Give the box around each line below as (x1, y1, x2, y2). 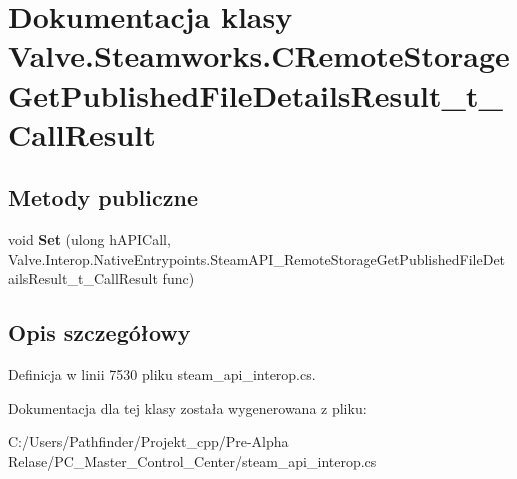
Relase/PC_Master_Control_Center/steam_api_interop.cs (8, 450, 377, 471)
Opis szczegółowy (8, 317, 191, 348)
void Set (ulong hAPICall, (8, 229, 171, 250)
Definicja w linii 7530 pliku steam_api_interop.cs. (8, 364, 316, 385)
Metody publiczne (8, 182, 198, 213)
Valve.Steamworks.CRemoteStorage (8, 35, 510, 76)
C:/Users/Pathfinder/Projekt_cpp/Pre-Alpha (8, 431, 289, 452)
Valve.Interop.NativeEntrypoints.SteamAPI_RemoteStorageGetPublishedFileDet (8, 248, 506, 269)
